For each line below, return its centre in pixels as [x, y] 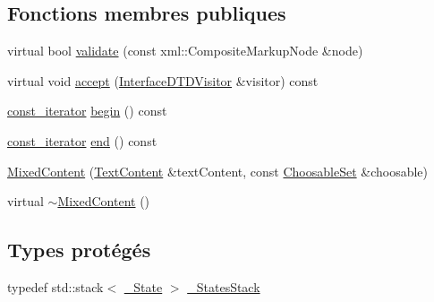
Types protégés [79, 250]
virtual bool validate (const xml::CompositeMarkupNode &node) [185, 51]
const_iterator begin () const [87, 111]
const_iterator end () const [82, 140]
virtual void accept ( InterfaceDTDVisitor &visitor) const [163, 80]
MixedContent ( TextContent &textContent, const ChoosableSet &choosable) [218, 171]
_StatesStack [224, 286]
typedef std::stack [55, 286]
